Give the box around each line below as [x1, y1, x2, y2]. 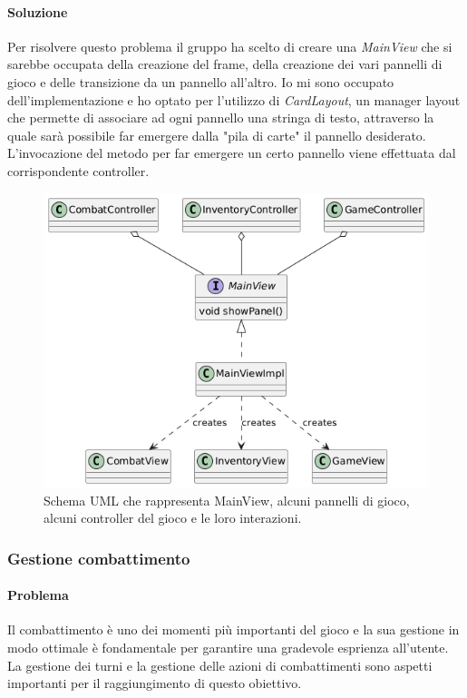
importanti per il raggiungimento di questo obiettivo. [7, 673, 302, 693]
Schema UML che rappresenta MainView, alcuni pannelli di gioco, [44, 490, 410, 509]
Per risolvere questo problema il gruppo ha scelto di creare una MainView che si [7, 36, 452, 55]
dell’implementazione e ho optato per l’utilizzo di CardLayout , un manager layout [7, 90, 461, 109]
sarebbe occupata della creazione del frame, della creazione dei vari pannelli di [7, 54, 443, 74]
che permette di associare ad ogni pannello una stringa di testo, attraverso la [7, 108, 434, 127]
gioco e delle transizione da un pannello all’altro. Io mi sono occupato [7, 72, 394, 91]
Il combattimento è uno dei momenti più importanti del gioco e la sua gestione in [7, 620, 460, 639]
